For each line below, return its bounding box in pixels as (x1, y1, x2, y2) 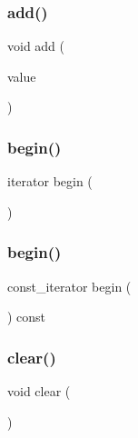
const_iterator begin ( (7, 276, 132, 295)
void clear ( (7, 382, 71, 401)
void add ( (7, 36, 65, 55)
